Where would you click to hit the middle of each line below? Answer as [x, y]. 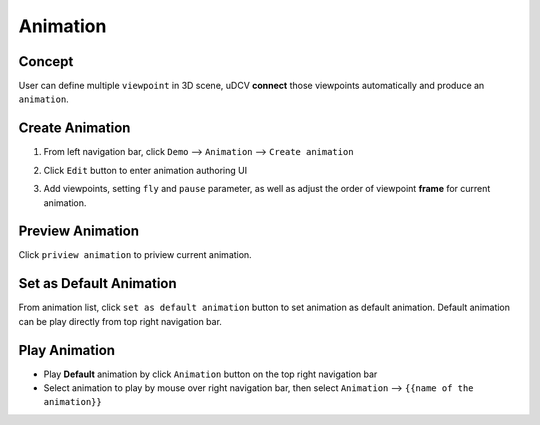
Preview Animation [79, 231]
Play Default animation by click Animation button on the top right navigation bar [210, 374]
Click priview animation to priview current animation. [135, 255]
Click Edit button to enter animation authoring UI [145, 170]
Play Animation [66, 350]
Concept [46, 61]
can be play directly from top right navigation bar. [120, 321]
